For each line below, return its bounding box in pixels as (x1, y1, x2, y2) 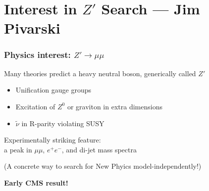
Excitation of (15, 101, 55, 111)
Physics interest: (4, 48, 71, 61)
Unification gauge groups (15, 85, 91, 95)
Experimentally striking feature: (4, 135, 101, 145)
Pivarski (4, 18, 60, 38)
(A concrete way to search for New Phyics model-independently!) (4, 161, 202, 171)
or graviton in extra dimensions (67, 101, 162, 111)
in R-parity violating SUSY (21, 118, 104, 128)
